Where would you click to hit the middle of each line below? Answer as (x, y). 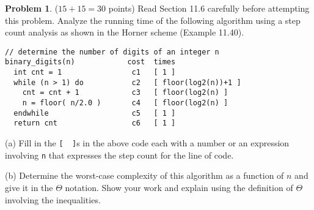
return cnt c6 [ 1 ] (95, 123)
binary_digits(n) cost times (90, 62)
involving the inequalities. (53, 199)
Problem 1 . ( (32, 8)
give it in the (29, 187)
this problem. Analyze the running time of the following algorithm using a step (153, 20)
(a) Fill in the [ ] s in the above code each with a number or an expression (147, 143)
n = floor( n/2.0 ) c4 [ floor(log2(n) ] (125, 103)
